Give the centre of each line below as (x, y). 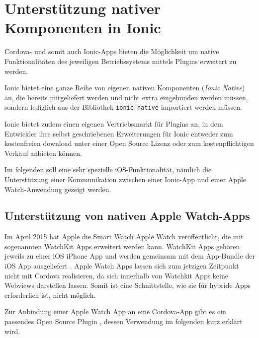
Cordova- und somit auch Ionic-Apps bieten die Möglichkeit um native (112, 51)
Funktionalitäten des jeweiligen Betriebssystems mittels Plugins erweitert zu (121, 61)
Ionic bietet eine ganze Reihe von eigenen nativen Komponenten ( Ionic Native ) (125, 88)
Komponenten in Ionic (83, 28)
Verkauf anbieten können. (43, 153)
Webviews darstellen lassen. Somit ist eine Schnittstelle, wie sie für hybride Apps (128, 285)
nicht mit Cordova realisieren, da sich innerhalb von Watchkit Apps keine (116, 275)
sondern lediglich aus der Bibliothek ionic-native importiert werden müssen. (123, 107)
